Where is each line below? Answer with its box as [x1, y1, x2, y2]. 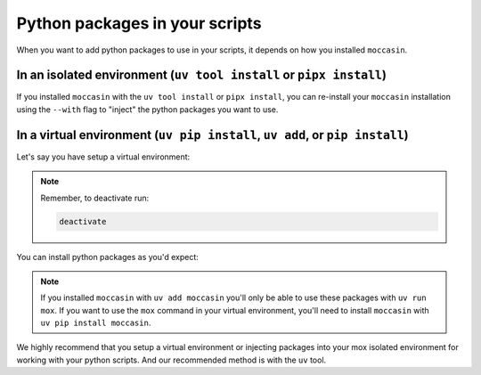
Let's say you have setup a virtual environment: [16, 151, 191, 162]
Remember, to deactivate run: [40, 192, 150, 203]
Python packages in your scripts [16, 13, 262, 33]
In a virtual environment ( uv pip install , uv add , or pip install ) [16, 127, 409, 143]
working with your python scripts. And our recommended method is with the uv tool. [16, 355, 327, 365]
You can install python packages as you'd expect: [16, 251, 200, 262]
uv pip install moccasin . [40, 317, 151, 329]
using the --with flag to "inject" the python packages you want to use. [16, 103, 279, 115]
